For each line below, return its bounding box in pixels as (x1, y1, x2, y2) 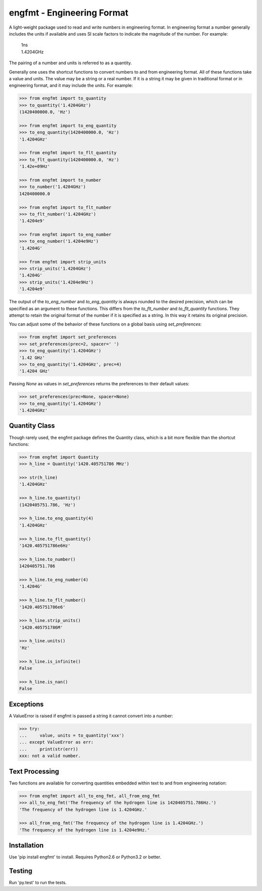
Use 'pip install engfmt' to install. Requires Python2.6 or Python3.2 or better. (9, 854, 162, 860)
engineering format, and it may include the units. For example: (9, 83, 133, 89)
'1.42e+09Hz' (19, 164, 50, 169)
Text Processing (9, 767, 59, 776)
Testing (9, 867, 33, 875)
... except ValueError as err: (19, 740, 94, 745)
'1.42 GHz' (19, 355, 45, 360)
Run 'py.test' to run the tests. (9, 880, 67, 886)
